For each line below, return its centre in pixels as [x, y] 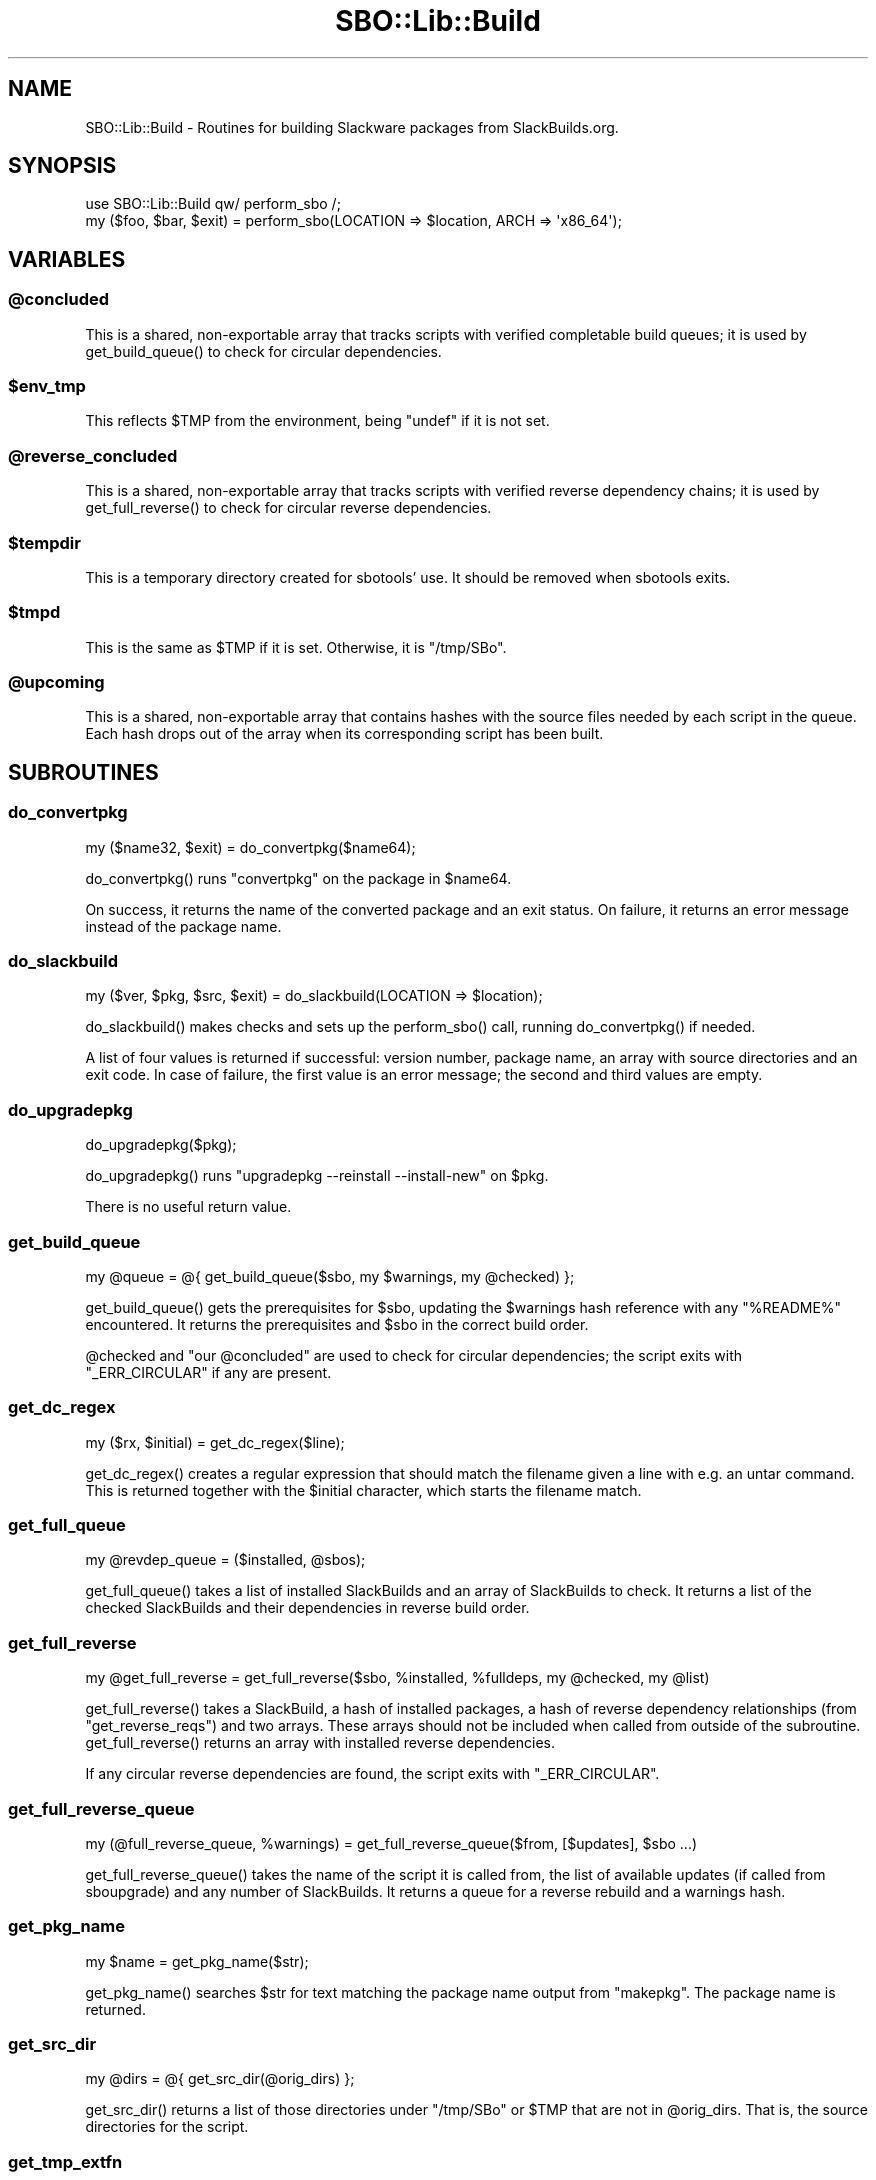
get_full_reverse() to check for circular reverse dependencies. [288, 508]
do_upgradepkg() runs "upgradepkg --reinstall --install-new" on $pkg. [317, 1176]
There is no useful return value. [188, 1207]
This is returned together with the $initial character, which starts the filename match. [363, 1490]
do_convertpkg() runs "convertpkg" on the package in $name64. [298, 878]
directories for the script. [167, 2127]
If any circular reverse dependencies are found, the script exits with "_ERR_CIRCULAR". [372, 1774]
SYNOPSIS [62, 166]
